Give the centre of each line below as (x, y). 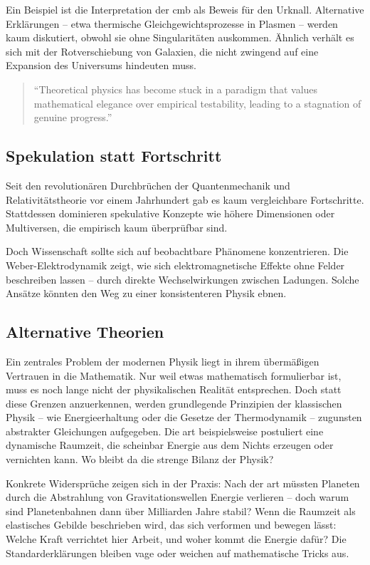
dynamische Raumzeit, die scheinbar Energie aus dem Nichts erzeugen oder (170, 445)
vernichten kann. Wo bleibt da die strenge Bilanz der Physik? (140, 459)
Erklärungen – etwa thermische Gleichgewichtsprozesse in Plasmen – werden (172, 23)
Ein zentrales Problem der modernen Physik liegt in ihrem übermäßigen (163, 361)
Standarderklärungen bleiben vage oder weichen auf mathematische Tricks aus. (178, 553)
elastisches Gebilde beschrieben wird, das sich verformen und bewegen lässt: (171, 525)
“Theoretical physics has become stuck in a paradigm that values (176, 89)
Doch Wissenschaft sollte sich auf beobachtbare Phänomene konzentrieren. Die (177, 251)
